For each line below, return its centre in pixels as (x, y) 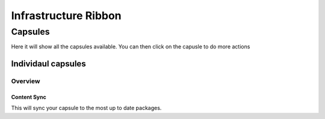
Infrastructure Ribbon (66, 16)
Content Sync (29, 97)
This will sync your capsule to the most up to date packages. (86, 108)
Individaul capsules (49, 64)
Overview (26, 81)
